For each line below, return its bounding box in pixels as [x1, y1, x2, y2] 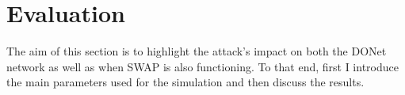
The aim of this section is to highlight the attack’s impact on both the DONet [6, 43, 387, 59]
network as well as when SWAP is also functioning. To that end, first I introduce [6, 58, 399, 74]
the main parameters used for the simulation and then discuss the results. [6, 74, 365, 90]
